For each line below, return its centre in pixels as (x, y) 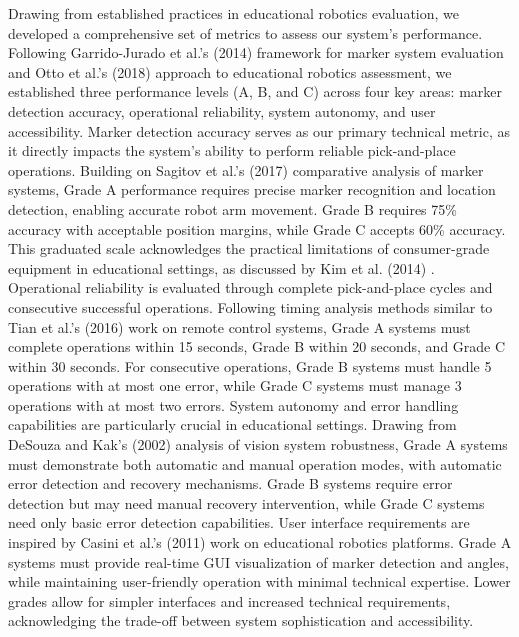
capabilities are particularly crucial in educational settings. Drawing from (232, 424)
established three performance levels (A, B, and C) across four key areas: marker (255, 91)
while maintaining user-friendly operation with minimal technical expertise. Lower (259, 581)
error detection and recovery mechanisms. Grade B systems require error (230, 483)
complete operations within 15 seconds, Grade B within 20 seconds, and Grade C (257, 346)
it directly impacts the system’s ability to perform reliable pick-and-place (232, 150)
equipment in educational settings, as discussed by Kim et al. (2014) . (221, 267)
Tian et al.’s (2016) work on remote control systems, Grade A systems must (239, 326)
